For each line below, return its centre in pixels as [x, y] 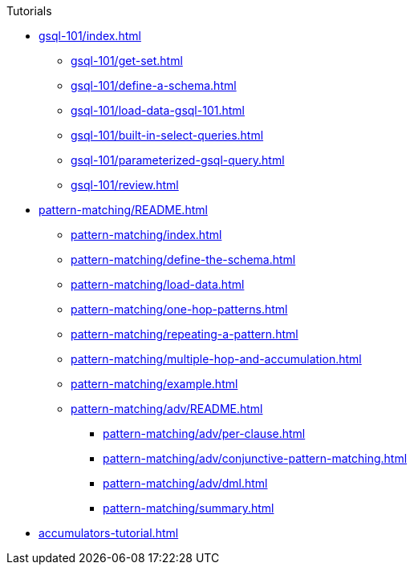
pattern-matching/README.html [123, 210]
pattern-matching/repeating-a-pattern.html [185, 334]
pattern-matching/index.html [146, 235]
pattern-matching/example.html [154, 384]
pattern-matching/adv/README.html [167, 409]
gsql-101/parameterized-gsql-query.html [178, 160]
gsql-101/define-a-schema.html [154, 85]
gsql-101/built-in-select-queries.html [167, 135]
